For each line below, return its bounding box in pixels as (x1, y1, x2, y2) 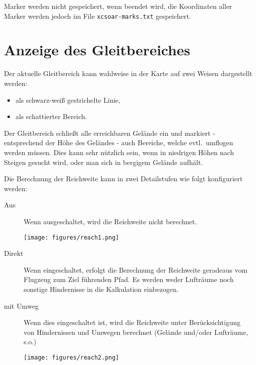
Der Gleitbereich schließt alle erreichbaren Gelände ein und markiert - (4, 127, 216, 138)
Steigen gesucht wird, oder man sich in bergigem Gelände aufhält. (4, 157, 203, 167)
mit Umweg (4, 300, 39, 311)
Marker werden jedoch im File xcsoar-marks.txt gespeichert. (4, 10, 191, 21)
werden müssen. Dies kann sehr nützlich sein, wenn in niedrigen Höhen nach (4, 147, 234, 157)
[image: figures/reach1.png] (24, 234, 119, 241)
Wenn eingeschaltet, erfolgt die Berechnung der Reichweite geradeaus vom (24, 264, 248, 275)
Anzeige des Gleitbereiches (4, 40, 190, 60)
